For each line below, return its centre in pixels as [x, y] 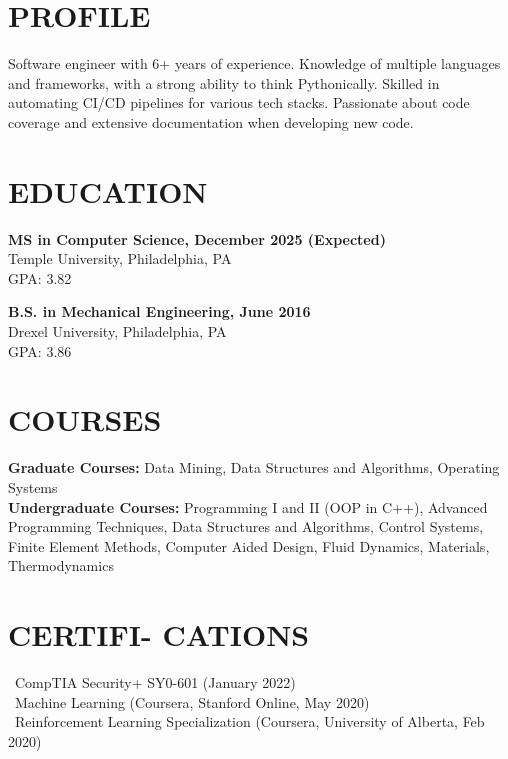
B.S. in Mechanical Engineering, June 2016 [159, 311]
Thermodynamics [61, 565]
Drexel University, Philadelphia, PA [117, 331]
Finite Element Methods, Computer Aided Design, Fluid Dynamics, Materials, [249, 545]
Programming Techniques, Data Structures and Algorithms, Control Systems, [246, 526]
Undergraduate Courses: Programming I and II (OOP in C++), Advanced [248, 506]
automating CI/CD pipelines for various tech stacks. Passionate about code [239, 102]
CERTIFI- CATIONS [159, 634]
